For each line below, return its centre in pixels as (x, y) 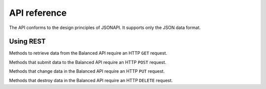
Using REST (28, 42)
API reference (38, 13)
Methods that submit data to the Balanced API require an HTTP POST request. (88, 62)
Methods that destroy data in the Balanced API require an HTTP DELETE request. (91, 80)
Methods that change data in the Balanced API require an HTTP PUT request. (87, 71)
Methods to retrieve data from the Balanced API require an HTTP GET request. (88, 53)
